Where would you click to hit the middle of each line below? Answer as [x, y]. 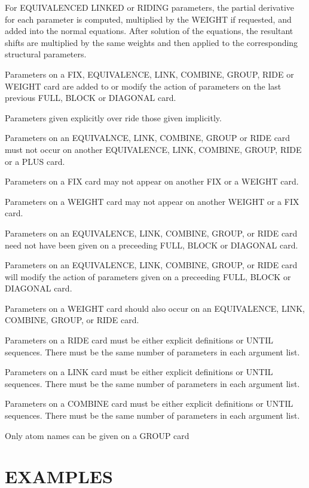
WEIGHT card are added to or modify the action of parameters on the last [143, 86]
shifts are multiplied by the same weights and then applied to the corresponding [152, 42]
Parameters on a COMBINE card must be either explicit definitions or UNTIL [149, 403]
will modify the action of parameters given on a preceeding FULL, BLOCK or [148, 276]
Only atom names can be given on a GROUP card [97, 435]
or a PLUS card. [35, 161]
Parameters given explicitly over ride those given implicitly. [113, 117]
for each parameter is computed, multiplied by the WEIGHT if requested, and [148, 19]
